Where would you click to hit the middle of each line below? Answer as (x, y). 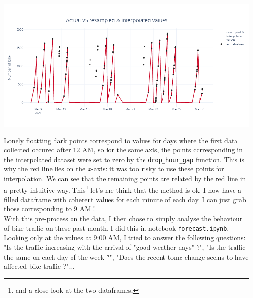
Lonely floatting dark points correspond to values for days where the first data (121, 140)
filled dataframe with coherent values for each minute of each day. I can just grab (125, 199)
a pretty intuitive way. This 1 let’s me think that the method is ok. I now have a (123, 189)
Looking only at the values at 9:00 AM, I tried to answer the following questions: (125, 237)
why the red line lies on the (45, 169)
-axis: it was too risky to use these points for (158, 169)
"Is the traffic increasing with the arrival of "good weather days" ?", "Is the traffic (125, 247)
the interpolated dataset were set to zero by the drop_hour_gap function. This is (124, 159)
